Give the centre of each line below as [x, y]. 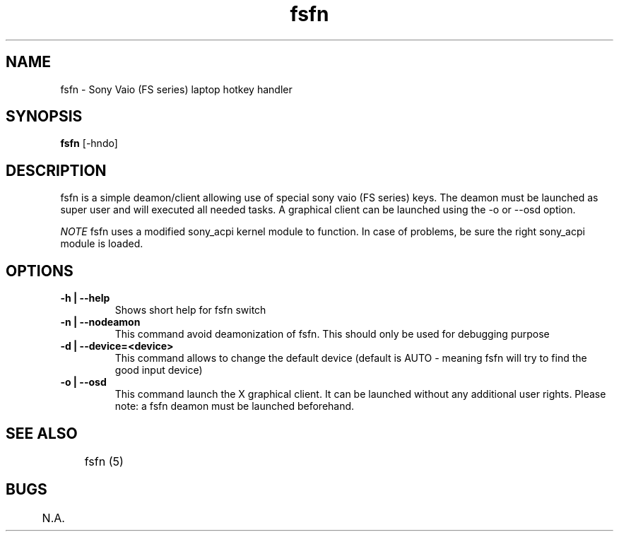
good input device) [159, 370]
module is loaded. [102, 244]
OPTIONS [40, 271]
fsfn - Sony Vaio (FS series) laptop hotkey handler [176, 89]
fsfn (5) [104, 461]
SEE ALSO [42, 433]
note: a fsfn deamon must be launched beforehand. [235, 406]
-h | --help [85, 298]
